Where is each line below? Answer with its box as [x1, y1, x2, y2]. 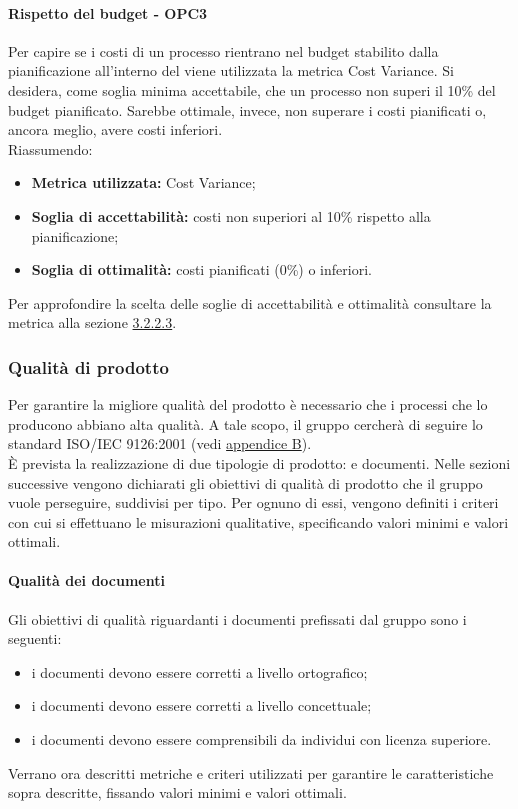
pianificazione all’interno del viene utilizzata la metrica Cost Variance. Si [8, 60, 454, 81]
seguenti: [8, 628, 62, 649]
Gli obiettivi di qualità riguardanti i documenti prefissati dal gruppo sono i [8, 608, 467, 629]
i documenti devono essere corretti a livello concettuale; [31, 695, 372, 716]
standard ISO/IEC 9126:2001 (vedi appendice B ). [8, 433, 312, 454]
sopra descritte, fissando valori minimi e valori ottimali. [8, 782, 347, 803]
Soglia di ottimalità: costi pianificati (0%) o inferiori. [31, 259, 372, 280]
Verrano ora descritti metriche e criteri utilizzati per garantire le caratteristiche [8, 762, 494, 783]
